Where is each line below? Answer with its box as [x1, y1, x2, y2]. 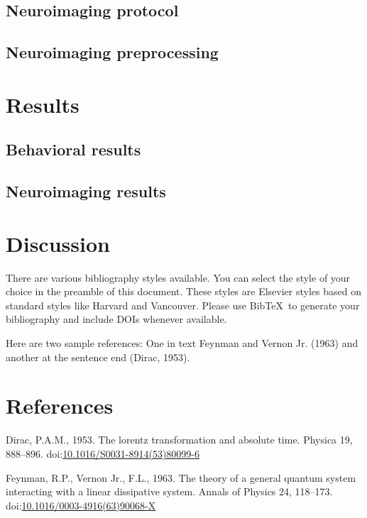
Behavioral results [6, 138, 141, 160]
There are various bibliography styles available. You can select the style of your [6, 270, 351, 285]
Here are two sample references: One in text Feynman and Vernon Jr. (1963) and [6, 336, 358, 350]
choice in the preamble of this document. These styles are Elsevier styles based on [6, 284, 361, 299]
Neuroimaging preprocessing [6, 41, 219, 63]
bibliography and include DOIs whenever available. [6, 312, 227, 326]
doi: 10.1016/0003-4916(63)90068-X [6, 497, 156, 512]
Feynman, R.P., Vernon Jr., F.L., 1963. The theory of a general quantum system [6, 470, 356, 485]
